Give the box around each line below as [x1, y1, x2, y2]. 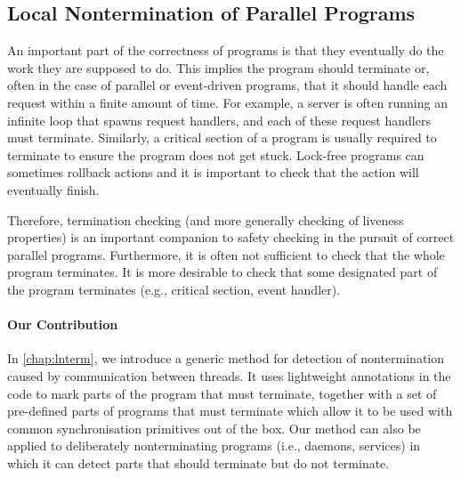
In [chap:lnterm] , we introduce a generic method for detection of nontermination [7, 349, 445, 368]
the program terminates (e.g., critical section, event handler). [7, 280, 341, 298]
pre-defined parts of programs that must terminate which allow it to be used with [7, 401, 453, 420]
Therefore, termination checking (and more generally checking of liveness [7, 210, 404, 229]
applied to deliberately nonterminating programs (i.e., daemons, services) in [7, 436, 421, 455]
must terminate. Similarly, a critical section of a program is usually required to [7, 128, 437, 147]
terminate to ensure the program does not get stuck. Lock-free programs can [7, 145, 425, 164]
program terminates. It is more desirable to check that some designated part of [7, 263, 438, 281]
